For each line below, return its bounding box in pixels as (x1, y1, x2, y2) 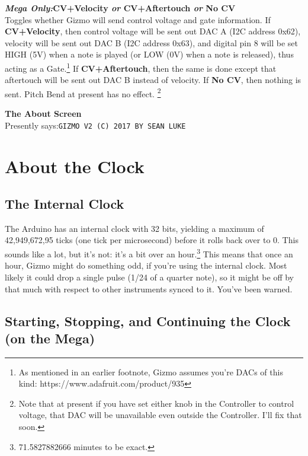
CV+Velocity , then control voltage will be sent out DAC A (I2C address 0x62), (5, 25, 301, 37)
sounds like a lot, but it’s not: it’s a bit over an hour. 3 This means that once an (5, 246, 293, 260)
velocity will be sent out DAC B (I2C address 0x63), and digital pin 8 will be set (5, 36, 298, 49)
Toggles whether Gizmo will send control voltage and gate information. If (5, 13, 271, 25)
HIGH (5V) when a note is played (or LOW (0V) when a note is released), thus (5, 48, 294, 60)
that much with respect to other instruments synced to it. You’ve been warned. (5, 282, 293, 295)
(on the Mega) (5, 329, 95, 347)
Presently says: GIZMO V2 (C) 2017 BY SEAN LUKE (5, 119, 186, 131)
